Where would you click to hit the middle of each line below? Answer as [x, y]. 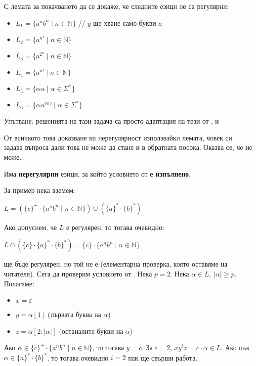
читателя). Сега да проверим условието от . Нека [78, 273]
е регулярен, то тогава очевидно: [115, 227]
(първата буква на [74, 314]
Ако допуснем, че [31, 227]
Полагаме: [19, 283]
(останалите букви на [91, 331]
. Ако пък [235, 347]
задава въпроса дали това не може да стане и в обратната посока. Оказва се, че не [128, 147]
